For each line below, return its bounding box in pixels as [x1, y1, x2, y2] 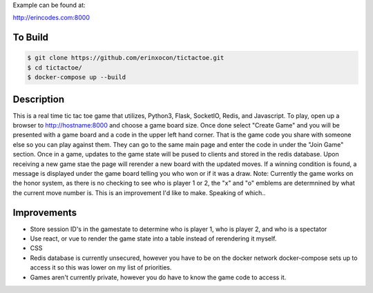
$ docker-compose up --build [27, 73, 126, 81]
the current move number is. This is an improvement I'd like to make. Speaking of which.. [12, 188, 266, 196]
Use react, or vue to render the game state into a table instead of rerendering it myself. [30, 234, 277, 243]
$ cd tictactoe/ [27, 63, 83, 72]
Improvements [12, 207, 77, 219]
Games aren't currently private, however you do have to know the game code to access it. [30, 273, 287, 281]
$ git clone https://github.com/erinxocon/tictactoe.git [27, 54, 224, 62]
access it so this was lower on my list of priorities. [30, 263, 172, 272]
